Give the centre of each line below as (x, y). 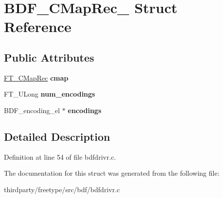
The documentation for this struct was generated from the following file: (112, 173)
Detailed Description (57, 136)
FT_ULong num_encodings (50, 94)
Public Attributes (49, 57)
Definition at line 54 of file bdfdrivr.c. (60, 157)
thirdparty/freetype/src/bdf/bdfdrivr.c (62, 189)
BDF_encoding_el (32, 110)
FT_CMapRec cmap (36, 77)
